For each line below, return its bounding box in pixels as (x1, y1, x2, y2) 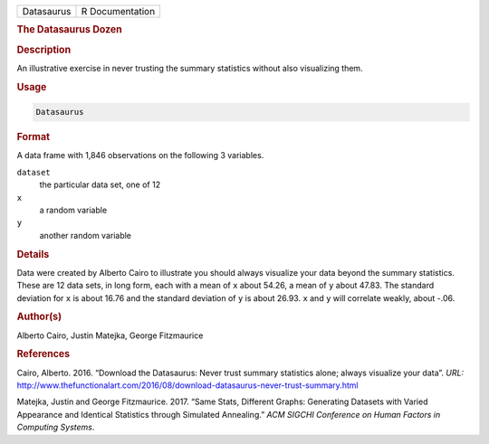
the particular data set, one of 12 (39, 179, 161, 190)
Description (16, 43, 72, 56)
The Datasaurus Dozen (16, 24, 122, 36)
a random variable (39, 204, 108, 215)
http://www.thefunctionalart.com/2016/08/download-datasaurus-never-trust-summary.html (16, 380, 359, 391)
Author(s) (16, 310, 62, 323)
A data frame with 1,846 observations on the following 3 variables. (16, 150, 264, 161)
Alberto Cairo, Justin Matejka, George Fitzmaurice (16, 330, 204, 341)
